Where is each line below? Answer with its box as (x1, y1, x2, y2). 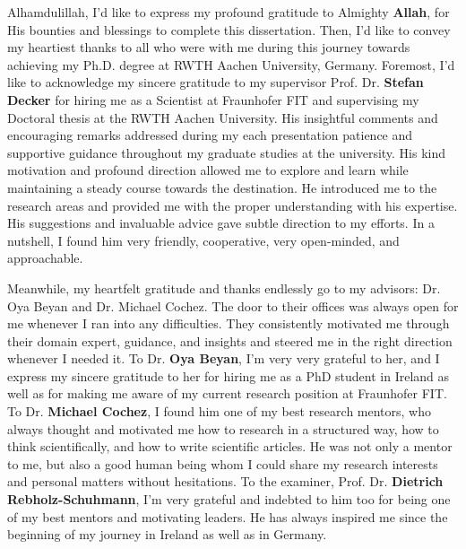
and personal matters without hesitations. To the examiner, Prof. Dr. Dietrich (7, 472, 444, 491)
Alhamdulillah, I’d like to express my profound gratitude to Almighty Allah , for (7, 3, 450, 21)
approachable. (7, 248, 83, 267)
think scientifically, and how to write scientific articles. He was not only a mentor (7, 437, 453, 456)
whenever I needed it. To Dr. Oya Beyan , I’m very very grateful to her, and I (7, 349, 440, 368)
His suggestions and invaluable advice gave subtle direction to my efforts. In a (7, 213, 435, 232)
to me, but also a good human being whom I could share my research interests (7, 454, 438, 473)
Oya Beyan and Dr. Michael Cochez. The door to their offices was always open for (7, 296, 459, 315)
